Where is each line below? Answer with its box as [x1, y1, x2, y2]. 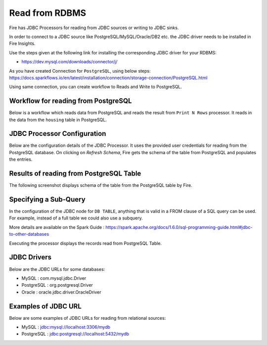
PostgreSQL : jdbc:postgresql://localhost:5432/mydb [21, 331, 130, 337]
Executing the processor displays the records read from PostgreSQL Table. [9, 240, 162, 246]
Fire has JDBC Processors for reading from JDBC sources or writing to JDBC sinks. [9, 25, 179, 31]
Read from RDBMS [9, 7, 87, 18]
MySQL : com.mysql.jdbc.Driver [21, 275, 87, 281]
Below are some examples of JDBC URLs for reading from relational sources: [9, 315, 166, 321]
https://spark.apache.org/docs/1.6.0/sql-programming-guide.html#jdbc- [105, 224, 253, 230]
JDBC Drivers [9, 253, 52, 261]
